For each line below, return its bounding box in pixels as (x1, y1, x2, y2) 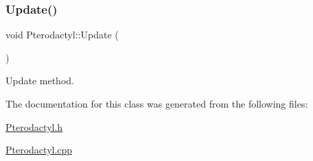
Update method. (5, 73, 74, 88)
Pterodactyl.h (5, 119, 63, 134)
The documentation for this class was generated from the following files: (5, 97, 308, 110)
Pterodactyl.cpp (5, 143, 73, 157)
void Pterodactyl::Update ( (5, 27, 119, 42)
